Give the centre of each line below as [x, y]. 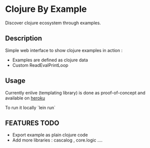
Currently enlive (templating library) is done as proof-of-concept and [75, 93]
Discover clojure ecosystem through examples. [53, 23]
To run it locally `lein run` [30, 107]
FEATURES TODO [32, 123]
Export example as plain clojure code [50, 135]
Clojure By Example [46, 9]
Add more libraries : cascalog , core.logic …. [57, 140]
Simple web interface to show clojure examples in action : [64, 50]
